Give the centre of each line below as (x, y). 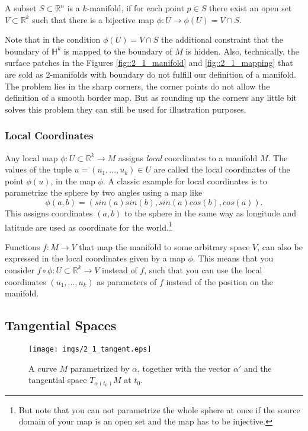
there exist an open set (250, 8)
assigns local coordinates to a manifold (188, 157)
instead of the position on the (220, 281)
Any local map (31, 157)
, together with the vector (184, 368)
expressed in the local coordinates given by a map (95, 258)
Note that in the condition (53, 39)
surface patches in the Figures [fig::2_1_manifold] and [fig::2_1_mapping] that (149, 63)
